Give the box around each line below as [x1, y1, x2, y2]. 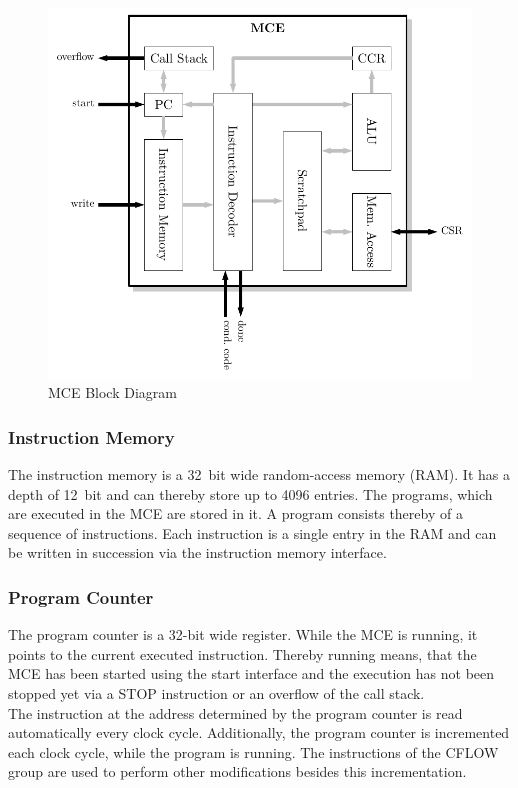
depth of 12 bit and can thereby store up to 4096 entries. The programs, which [8, 483, 493, 504]
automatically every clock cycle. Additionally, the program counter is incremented [8, 722, 510, 743]
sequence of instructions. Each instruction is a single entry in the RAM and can [8, 522, 497, 543]
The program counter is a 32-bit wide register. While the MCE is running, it [8, 624, 478, 645]
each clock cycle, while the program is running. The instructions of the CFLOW [8, 741, 499, 762]
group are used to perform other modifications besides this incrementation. [8, 761, 467, 782]
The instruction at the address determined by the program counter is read [8, 702, 463, 723]
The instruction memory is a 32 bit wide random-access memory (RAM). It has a [8, 463, 510, 484]
